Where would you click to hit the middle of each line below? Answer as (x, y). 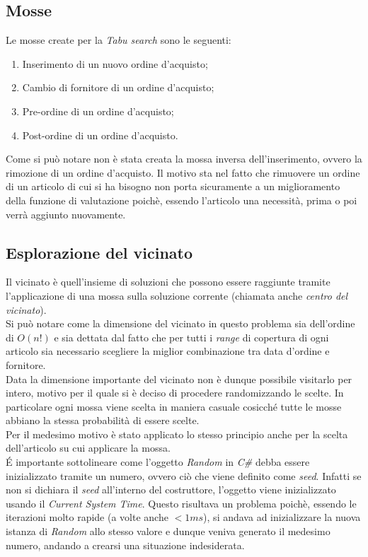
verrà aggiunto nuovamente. (66, 214)
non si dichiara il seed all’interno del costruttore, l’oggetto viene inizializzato (171, 489)
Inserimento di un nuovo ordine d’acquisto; (115, 63)
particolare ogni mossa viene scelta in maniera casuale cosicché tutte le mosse (174, 406)
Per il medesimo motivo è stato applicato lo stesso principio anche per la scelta (177, 434)
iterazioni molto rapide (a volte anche (87, 517)
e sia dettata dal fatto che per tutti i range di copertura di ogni (191, 337)
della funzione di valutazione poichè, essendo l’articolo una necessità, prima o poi (182, 200)
